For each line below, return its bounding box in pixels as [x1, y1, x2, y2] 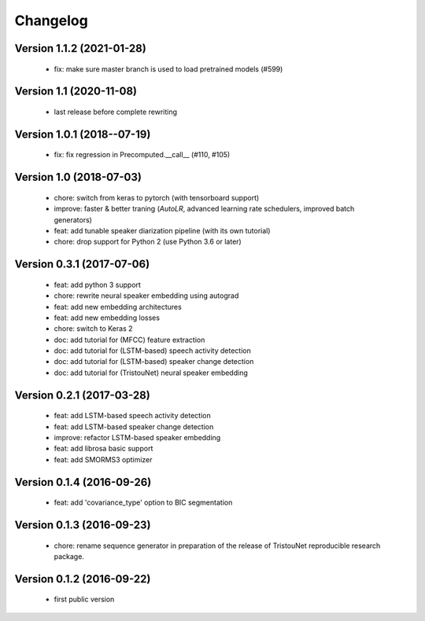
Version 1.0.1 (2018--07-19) [14, 127, 151, 141]
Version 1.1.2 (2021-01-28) [14, 42, 147, 55]
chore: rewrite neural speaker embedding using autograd [54, 291, 239, 300]
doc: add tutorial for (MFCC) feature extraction [54, 335, 205, 344]
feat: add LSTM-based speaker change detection [54, 421, 214, 432]
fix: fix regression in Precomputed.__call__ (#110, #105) [54, 150, 231, 160]
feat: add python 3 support [54, 280, 142, 289]
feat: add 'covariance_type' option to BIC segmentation [54, 498, 233, 507]
